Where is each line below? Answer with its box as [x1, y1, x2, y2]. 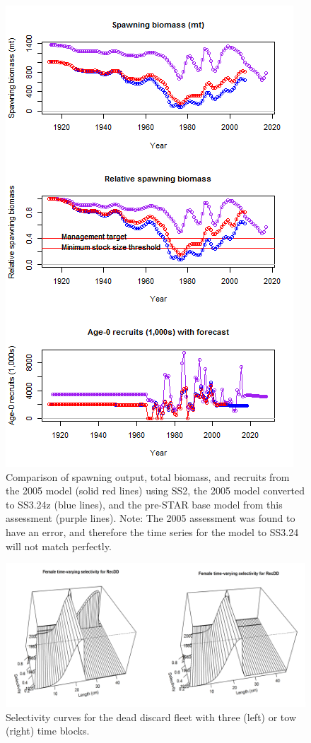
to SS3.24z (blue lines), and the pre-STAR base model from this [6, 497, 283, 511]
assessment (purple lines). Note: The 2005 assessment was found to [6, 511, 295, 525]
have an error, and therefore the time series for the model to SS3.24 [6, 524, 299, 539]
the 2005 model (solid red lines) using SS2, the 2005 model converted [6, 483, 305, 498]
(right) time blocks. [6, 723, 90, 738]
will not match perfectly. [6, 538, 112, 553]
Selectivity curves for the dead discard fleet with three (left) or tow [6, 709, 296, 724]
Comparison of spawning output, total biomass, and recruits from [6, 469, 290, 484]
